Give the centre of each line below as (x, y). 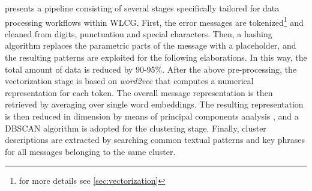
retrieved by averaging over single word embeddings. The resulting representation (154, 104)
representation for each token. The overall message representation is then (139, 92)
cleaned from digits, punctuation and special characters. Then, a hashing (139, 33)
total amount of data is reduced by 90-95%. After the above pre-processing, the (151, 69)
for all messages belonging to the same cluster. (90, 151)
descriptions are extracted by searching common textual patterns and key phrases (155, 140)
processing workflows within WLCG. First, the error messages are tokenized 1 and (154, 21)
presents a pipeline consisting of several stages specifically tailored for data (142, 8)
